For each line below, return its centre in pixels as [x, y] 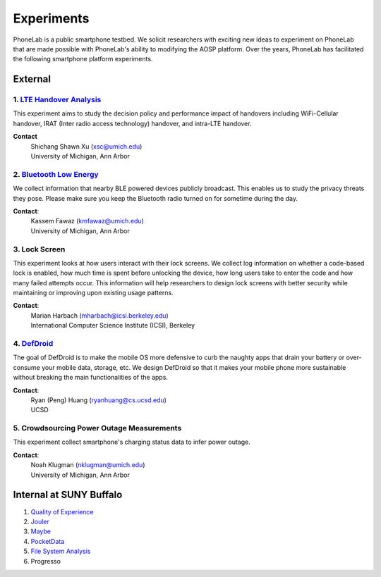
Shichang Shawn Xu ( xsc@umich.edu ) [86, 146]
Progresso [46, 561]
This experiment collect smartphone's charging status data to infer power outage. [132, 442]
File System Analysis [61, 551]
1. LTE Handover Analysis [57, 100]
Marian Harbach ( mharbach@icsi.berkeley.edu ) [99, 315]
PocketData [48, 541]
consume [26, 367]
